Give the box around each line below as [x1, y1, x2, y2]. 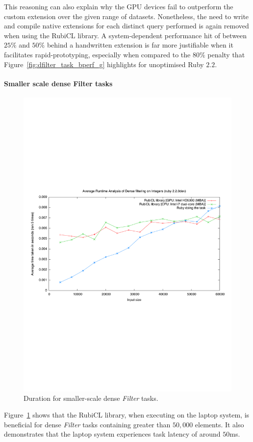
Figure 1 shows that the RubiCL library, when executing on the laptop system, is [4, 410, 250, 420]
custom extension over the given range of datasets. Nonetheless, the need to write [4, 11, 249, 21]
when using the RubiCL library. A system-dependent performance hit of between [4, 30, 247, 40]
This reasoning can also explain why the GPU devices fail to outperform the [4, 1, 233, 11]
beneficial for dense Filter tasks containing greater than [4, 419, 171, 429]
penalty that [207, 49, 245, 59]
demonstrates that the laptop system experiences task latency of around [4, 429, 221, 439]
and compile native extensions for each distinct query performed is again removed [4, 21, 249, 31]
